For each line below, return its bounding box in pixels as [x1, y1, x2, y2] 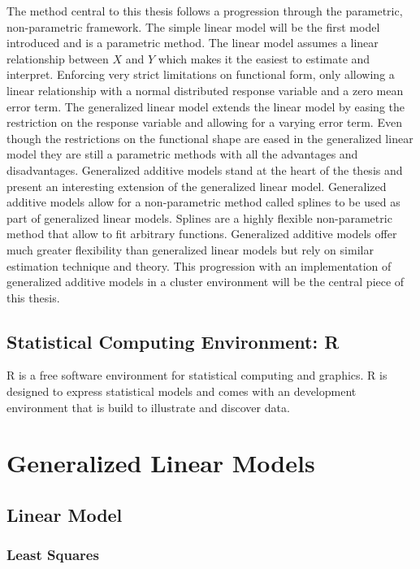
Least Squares [6, 545, 99, 565]
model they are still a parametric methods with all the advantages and [6, 146, 358, 163]
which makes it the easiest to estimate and [158, 50, 370, 67]
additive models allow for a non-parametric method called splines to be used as [6, 193, 401, 211]
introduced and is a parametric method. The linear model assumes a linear [6, 34, 379, 51]
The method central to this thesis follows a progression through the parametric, [6, 2, 403, 19]
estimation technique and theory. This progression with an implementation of [6, 257, 392, 274]
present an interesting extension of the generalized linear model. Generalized [6, 177, 387, 194]
